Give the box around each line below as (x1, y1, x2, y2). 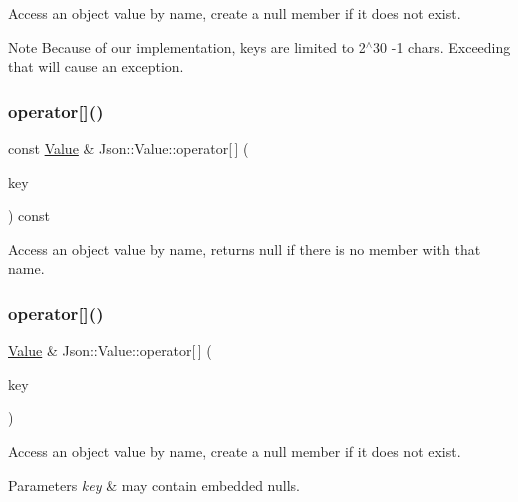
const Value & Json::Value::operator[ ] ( (8, 138, 249, 158)
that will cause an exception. (8, 56, 184, 77)
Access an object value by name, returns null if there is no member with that (8, 238, 481, 259)
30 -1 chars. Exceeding (373, 36, 511, 57)
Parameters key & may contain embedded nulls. (8, 474, 300, 495)
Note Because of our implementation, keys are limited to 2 (8, 36, 366, 57)
